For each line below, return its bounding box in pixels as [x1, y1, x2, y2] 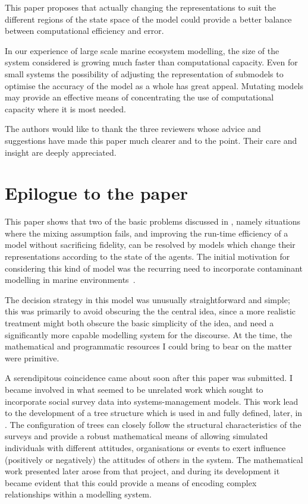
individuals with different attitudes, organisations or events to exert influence [5, 441, 286, 453]
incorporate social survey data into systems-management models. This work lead [5, 395, 298, 407]
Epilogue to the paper [5, 181, 188, 205]
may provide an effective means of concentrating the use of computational [5, 91, 274, 103]
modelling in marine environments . [5, 273, 136, 286]
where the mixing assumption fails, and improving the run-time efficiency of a [5, 226, 288, 239]
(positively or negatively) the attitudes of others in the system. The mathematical [5, 453, 303, 465]
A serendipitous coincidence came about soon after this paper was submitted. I [5, 371, 293, 384]
